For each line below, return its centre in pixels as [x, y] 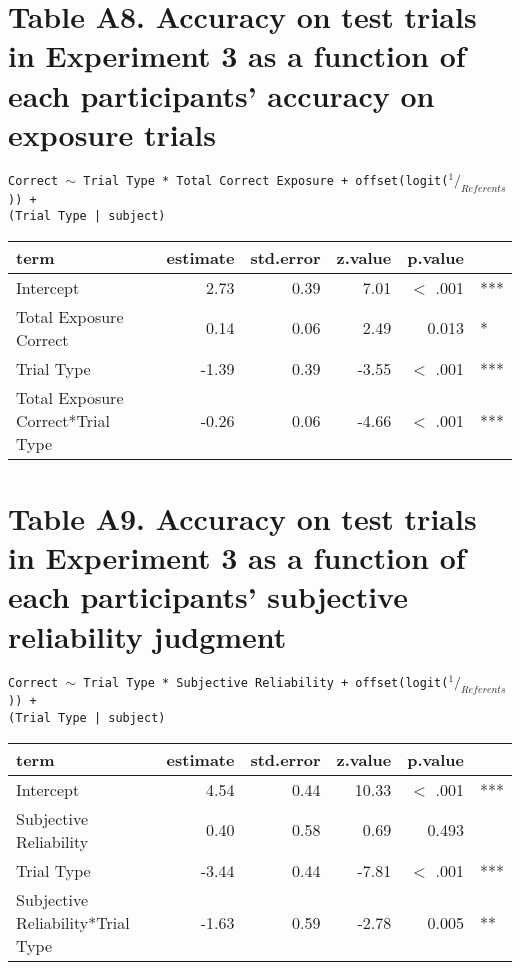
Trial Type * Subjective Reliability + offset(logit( [266, 682]
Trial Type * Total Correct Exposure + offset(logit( [266, 180]
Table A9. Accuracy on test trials [242, 518]
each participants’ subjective [208, 596]
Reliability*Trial [73, 922]
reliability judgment [147, 635]
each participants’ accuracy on [221, 94]
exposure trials [112, 133]
